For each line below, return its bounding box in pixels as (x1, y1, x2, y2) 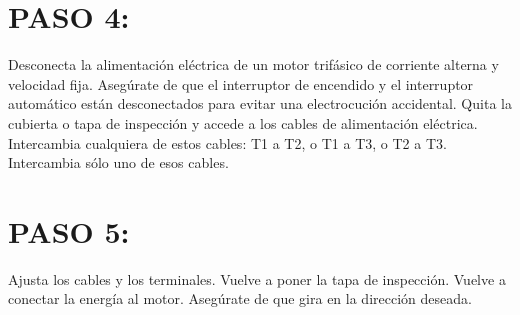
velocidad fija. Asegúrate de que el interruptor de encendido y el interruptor (8, 73, 474, 94)
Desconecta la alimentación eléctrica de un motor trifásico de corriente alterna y (8, 54, 499, 75)
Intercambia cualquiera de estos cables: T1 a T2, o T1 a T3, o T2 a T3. (8, 132, 447, 153)
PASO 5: (8, 210, 130, 251)
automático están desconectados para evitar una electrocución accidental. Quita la (8, 93, 512, 114)
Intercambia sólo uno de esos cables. (8, 152, 229, 173)
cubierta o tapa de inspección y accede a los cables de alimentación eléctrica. (8, 112, 478, 133)
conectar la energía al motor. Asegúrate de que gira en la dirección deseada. (8, 288, 472, 309)
